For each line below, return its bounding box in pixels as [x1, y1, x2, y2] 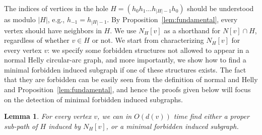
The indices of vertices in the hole [4, 3, 108, 13]
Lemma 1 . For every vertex [4, 111, 92, 121]
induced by [48, 120, 81, 131]
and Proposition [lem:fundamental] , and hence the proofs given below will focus [4, 84, 251, 95]
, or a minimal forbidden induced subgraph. [106, 120, 239, 131]
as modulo [4, 14, 36, 24]
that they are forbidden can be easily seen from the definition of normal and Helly [4, 74, 258, 85]
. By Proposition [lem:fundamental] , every [107, 14, 238, 24]
